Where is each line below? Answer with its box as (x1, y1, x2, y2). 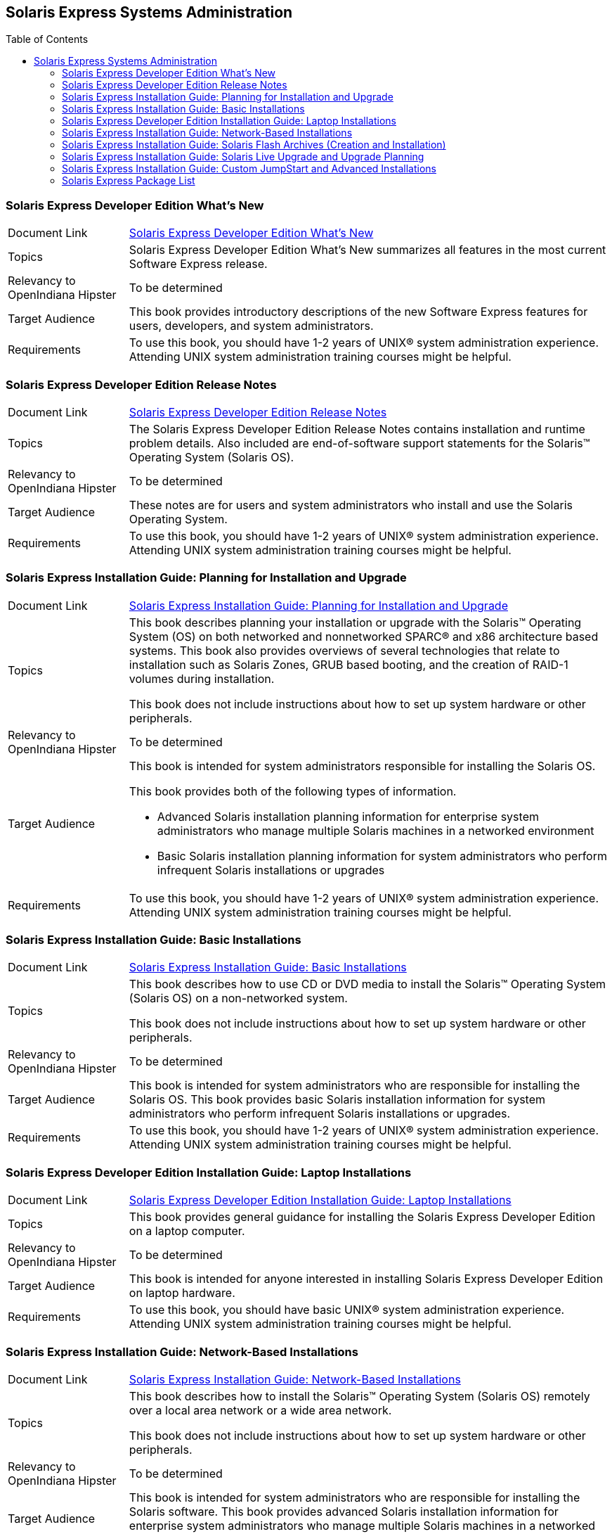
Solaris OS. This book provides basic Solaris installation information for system (129, 1092, 546, 1107)
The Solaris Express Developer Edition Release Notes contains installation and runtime (129, 421, 585, 436)
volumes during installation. (129, 671, 275, 686)
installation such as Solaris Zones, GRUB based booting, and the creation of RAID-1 (129, 657, 568, 672)
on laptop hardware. (129, 1286, 235, 1300)
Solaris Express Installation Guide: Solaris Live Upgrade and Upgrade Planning (62, 151, 424, 163)
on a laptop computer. (129, 1224, 245, 1239)
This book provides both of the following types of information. (129, 784, 457, 798)
